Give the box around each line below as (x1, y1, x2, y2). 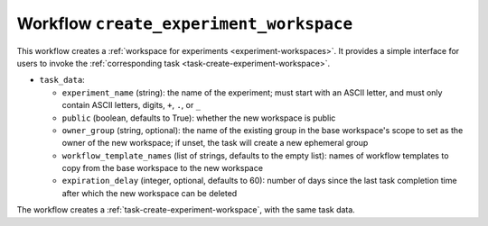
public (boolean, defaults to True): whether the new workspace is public (61, 113, 336, 123)
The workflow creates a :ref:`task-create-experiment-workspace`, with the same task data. (16, 204, 356, 215)
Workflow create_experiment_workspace (16, 14, 353, 33)
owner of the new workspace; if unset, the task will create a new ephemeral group (61, 138, 369, 149)
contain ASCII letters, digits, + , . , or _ (61, 100, 202, 111)
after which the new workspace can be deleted (61, 187, 238, 198)
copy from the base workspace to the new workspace (61, 163, 264, 174)
